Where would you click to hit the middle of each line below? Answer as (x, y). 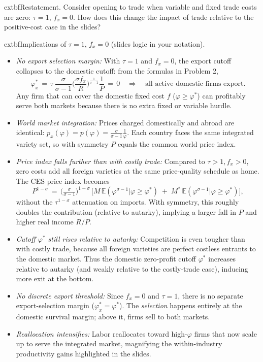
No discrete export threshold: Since (70, 295)
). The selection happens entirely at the (181, 305)
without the (34, 202)
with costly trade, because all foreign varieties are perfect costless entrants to (136, 249)
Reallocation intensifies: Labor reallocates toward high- (102, 333)
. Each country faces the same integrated (190, 132)
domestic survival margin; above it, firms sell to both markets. (113, 317)
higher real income (45, 222)
